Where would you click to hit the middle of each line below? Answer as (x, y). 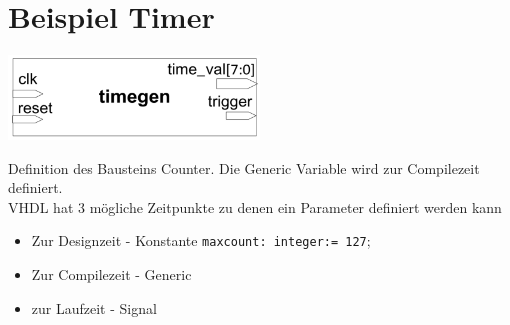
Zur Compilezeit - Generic (111, 273)
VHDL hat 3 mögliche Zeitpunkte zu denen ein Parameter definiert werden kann (255, 206)
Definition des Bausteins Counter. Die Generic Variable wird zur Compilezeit (244, 167)
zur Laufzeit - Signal (94, 307)
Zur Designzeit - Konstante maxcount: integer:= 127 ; (201, 240)
